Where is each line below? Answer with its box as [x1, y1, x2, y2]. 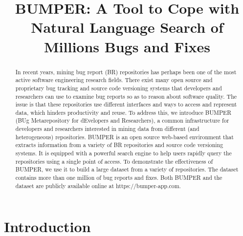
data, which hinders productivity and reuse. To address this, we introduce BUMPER [15, 108, 231, 116]
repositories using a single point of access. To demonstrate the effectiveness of [15, 157, 213, 165]
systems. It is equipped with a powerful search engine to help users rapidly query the [15, 149, 232, 157]
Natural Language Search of [31, 17, 223, 37]
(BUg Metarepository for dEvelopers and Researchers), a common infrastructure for [15, 116, 229, 125]
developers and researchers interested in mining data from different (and [15, 125, 199, 133]
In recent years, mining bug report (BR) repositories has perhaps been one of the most [15, 67, 237, 76]
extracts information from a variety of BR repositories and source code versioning [15, 141, 223, 149]
